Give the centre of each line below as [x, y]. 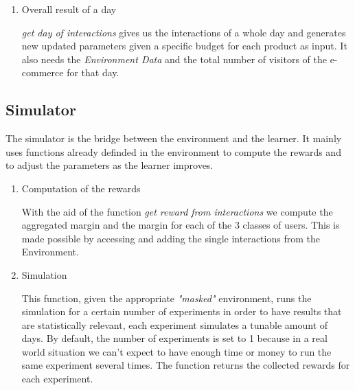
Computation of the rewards [81, 188]
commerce [43, 72]
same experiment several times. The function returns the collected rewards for [186, 365]
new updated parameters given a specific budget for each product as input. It [184, 46]
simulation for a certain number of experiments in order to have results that [182, 311]
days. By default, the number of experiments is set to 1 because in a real [174, 338]
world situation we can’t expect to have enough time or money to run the [176, 351]
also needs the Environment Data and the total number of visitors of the [174, 59]
